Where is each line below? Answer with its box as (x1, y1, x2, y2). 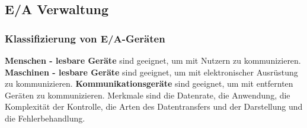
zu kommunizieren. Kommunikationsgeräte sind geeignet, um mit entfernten (5, 77, 293, 90)
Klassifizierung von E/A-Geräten (5, 31, 165, 45)
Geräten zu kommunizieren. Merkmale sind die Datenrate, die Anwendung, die (5, 88, 290, 101)
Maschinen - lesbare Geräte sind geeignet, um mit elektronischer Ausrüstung (5, 65, 298, 78)
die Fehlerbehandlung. (5, 111, 85, 124)
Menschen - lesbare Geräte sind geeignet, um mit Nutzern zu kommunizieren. (5, 54, 301, 66)
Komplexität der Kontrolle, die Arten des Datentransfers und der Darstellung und (5, 100, 303, 113)
